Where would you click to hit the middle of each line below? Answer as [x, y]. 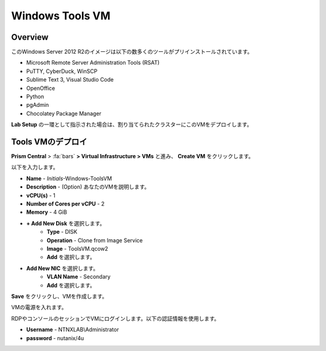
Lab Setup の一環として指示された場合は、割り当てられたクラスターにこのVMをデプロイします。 [132, 124]
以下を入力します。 [35, 167]
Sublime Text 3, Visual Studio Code [70, 80]
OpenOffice [41, 88]
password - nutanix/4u [55, 338]
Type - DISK [62, 232]
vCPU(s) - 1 [41, 195]
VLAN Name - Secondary [79, 277]
